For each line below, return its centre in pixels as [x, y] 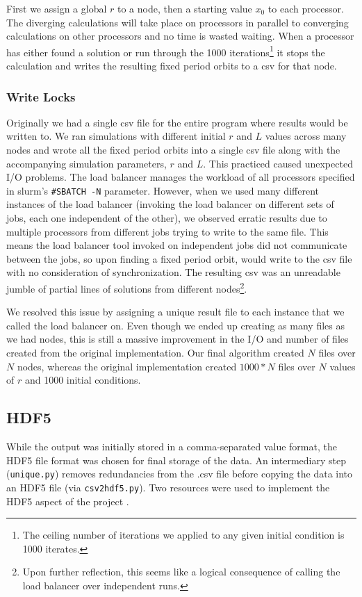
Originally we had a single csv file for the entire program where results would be [177, 122]
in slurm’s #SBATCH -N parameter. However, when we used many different [163, 190]
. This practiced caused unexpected [278, 163]
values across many [306, 136]
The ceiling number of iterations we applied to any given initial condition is [183, 535]
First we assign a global [57, 8]
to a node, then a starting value [185, 8]
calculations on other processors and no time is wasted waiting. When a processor [180, 36]
